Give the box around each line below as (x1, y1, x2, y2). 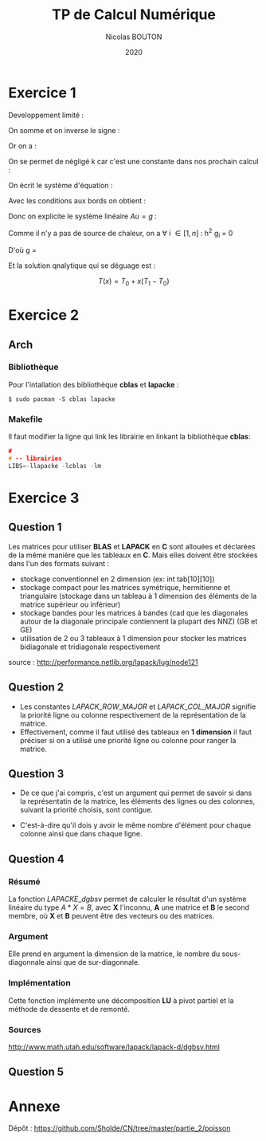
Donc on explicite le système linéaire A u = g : (8, 211, 158, 221)
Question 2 (8, 680, 65, 694)
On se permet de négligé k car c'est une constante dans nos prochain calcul (8, 156, 259, 166)
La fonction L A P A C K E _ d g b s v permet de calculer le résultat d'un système (8, 895, 247, 904)
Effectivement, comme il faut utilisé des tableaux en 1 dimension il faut (19, 727, 252, 737)
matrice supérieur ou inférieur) (19, 600, 121, 609)
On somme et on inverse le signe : (8, 125, 120, 135)
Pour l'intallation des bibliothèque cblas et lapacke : (8, 380, 179, 389)
